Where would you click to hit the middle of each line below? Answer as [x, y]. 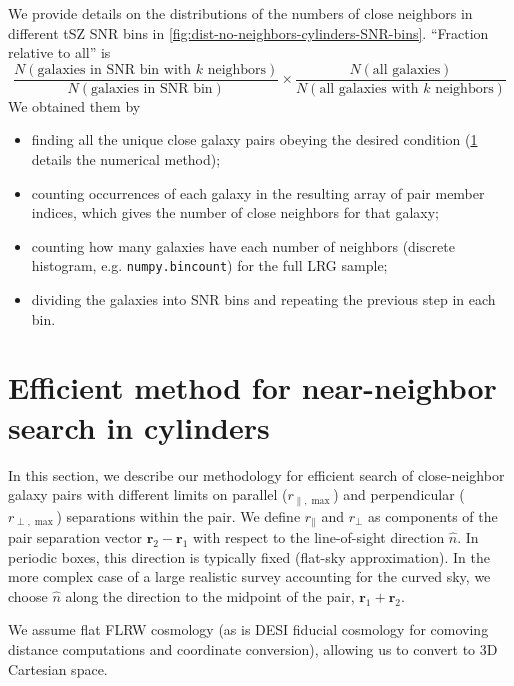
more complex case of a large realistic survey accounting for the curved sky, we [249, 576]
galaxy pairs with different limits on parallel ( [148, 494]
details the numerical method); [126, 159]
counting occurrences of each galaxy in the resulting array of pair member [258, 192]
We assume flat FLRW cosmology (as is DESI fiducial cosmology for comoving [248, 629]
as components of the [433, 515]
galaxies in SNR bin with [114, 69]
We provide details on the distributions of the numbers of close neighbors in [240, 13]
